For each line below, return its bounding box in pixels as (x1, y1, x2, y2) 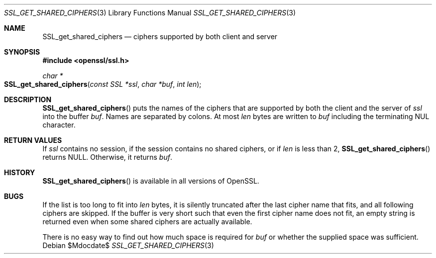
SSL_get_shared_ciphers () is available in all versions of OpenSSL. (42, 177, 259, 185)
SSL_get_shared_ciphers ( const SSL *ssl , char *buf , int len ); (4, 80, 202, 88)
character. (42, 121, 76, 129)
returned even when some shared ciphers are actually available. (42, 217, 252, 226)
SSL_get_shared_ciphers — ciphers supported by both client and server (42, 32, 278, 41)
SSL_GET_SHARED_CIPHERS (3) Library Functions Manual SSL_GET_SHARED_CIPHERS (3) (4, 8, 296, 17)
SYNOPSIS (4, 48, 40, 56)
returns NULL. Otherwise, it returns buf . (42, 153, 172, 161)
